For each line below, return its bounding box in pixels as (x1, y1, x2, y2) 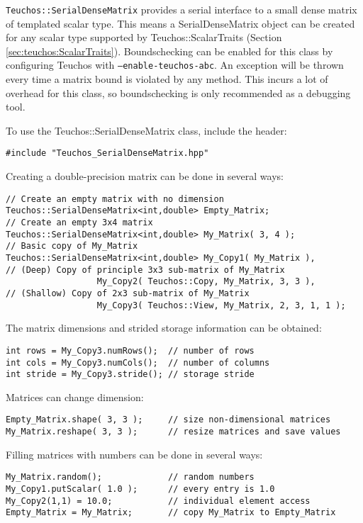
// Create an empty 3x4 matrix (6, 218, 153, 228)
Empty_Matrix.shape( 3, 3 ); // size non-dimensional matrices (6, 415, 331, 425)
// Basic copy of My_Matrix (6, 241, 138, 252)
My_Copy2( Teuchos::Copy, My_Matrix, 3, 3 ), (96, 276, 315, 287)
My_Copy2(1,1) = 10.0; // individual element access (6, 495, 311, 506)
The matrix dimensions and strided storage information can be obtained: (6, 320, 322, 335)
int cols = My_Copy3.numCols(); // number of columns (6, 357, 270, 368)
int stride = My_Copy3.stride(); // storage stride (6, 369, 255, 380)
